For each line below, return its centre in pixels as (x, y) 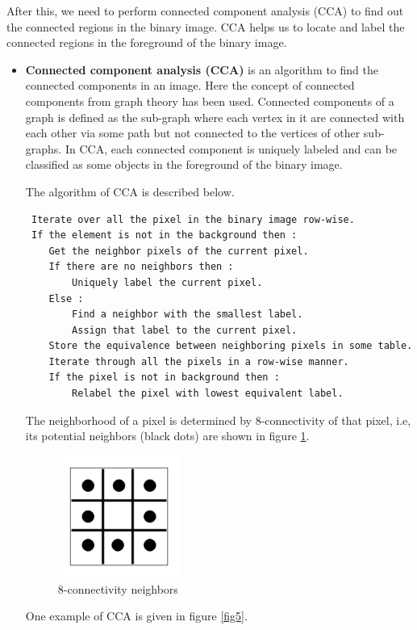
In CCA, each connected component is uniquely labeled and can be (231, 148)
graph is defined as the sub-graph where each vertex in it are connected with (215, 117)
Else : (66, 298)
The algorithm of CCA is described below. (130, 191)
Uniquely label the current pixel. (167, 282)
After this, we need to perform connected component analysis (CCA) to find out (205, 10)
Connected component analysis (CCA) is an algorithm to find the (202, 69)
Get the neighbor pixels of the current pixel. (179, 251)
